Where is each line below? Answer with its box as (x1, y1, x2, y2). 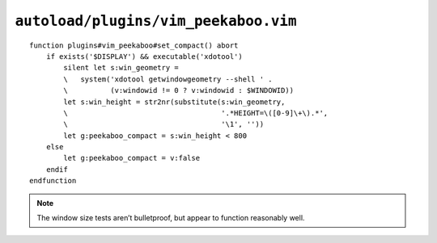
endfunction (29, 176, 77, 186)
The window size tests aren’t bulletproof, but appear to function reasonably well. (36, 213, 305, 223)
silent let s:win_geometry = (63, 63, 180, 73)
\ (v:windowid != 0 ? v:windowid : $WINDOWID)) (63, 86, 295, 95)
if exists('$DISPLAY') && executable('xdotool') (45, 52, 243, 61)
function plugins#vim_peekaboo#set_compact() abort (29, 40, 239, 50)
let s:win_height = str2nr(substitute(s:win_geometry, (63, 97, 286, 107)
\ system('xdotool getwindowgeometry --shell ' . (63, 74, 273, 84)
